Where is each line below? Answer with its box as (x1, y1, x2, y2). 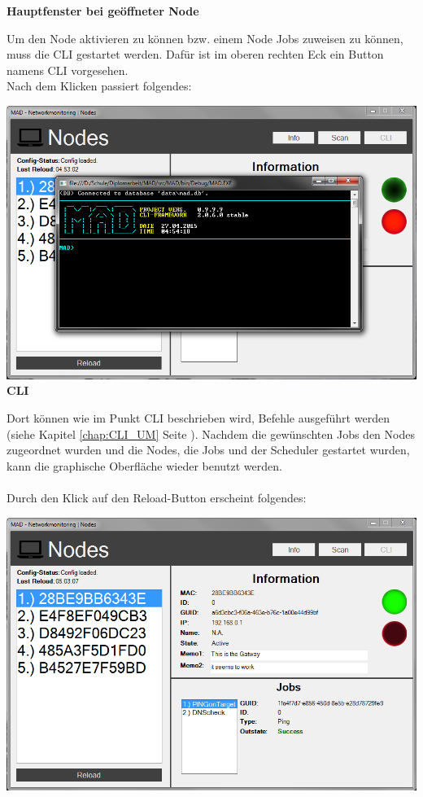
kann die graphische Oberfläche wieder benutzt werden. (7, 457, 282, 474)
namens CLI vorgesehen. (7, 61, 129, 78)
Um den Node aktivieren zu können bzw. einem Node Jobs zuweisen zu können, (7, 29, 403, 46)
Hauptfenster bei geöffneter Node (7, 2, 199, 19)
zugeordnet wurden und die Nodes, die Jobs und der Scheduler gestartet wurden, (7, 441, 410, 458)
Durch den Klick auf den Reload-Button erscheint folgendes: (7, 488, 307, 506)
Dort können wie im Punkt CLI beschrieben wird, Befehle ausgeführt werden (7, 409, 390, 426)
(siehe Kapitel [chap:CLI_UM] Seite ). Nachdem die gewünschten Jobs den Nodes (7, 425, 415, 442)
